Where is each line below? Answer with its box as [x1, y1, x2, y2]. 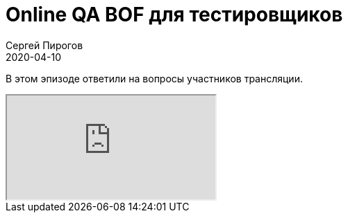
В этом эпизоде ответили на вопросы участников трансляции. [6, 72, 303, 84]
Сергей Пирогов [6, 39, 83, 51]
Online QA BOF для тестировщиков [6, 3, 343, 26]
